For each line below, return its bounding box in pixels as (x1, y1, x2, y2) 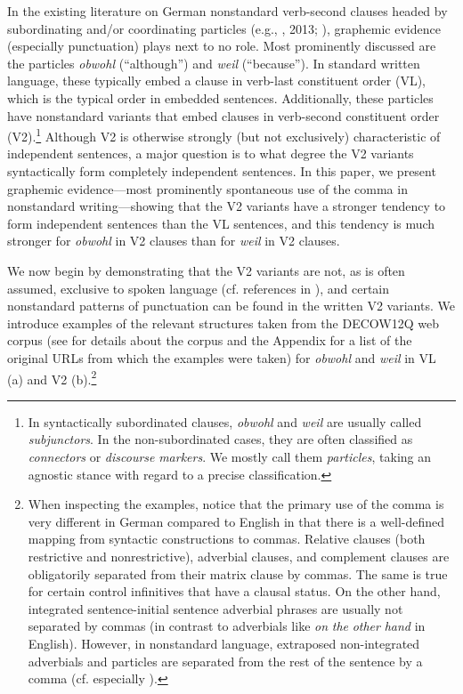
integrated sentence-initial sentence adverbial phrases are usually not (28, 599, 403, 617)
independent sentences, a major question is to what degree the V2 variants (7, 144, 414, 163)
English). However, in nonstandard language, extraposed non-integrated (28, 633, 420, 652)
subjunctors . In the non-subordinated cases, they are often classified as (28, 430, 413, 448)
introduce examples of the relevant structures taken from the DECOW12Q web (7, 313, 439, 332)
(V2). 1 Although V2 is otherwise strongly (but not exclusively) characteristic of (7, 125, 441, 145)
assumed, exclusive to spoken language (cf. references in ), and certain (7, 278, 390, 297)
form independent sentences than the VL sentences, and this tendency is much (7, 214, 435, 232)
